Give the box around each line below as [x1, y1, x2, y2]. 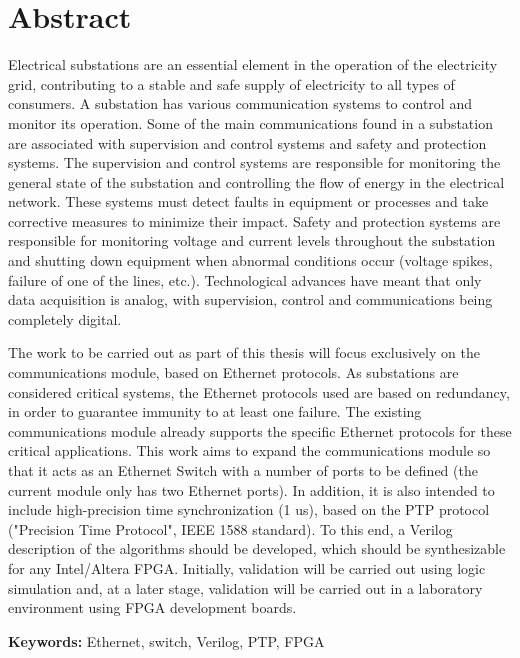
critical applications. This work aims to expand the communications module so [8, 440, 491, 461]
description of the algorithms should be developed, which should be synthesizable [8, 538, 506, 559]
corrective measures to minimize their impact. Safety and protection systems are [8, 210, 501, 231]
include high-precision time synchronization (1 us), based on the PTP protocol [8, 499, 490, 520]
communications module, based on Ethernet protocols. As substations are [8, 362, 459, 383]
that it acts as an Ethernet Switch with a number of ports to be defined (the [8, 460, 478, 480]
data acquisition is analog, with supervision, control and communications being [8, 289, 493, 310]
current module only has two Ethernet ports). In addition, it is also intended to [8, 479, 495, 500]
